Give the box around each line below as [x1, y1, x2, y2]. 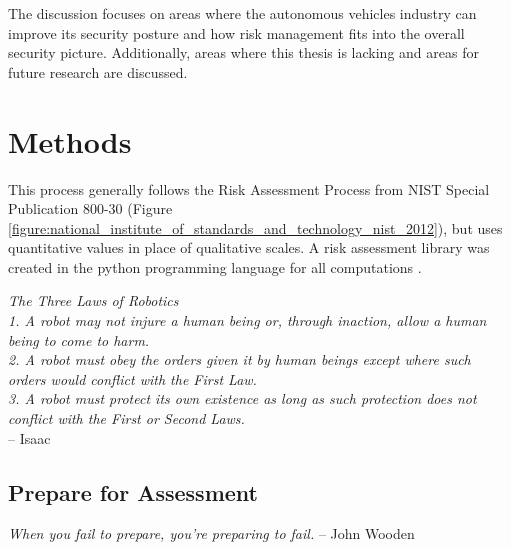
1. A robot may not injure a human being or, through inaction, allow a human [8, 310, 487, 331]
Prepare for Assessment [8, 476, 258, 507]
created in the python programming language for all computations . [8, 256, 422, 277]
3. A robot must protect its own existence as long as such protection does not [8, 388, 477, 409]
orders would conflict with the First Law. [8, 368, 257, 389]
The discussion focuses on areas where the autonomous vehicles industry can [8, 3, 477, 23]
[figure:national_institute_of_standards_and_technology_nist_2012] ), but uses [8, 217, 503, 238]
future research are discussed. [8, 61, 188, 82]
